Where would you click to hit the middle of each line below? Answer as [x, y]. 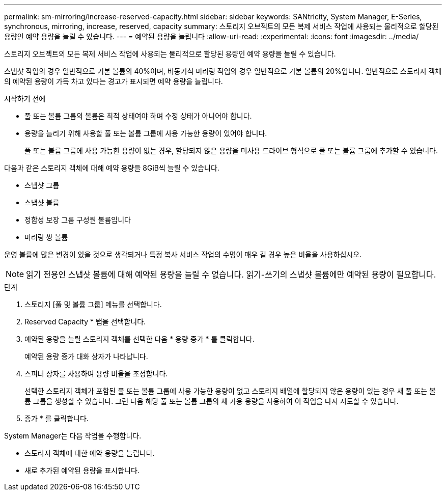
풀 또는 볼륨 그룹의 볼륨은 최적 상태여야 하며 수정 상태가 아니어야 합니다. [138, 116]
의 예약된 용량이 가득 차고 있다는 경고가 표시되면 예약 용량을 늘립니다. [114, 81]
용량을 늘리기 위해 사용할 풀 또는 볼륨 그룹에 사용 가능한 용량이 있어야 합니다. [146, 133]
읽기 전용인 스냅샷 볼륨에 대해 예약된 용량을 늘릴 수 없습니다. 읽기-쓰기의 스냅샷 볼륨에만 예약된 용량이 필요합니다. [231, 274]
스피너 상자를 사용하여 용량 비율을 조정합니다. [96, 374]
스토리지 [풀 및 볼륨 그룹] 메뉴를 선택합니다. [93, 304]
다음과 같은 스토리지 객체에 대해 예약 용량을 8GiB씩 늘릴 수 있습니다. [112, 168]
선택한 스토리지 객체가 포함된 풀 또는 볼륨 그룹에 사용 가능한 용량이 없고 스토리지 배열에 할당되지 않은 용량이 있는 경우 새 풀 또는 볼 [230, 391]
